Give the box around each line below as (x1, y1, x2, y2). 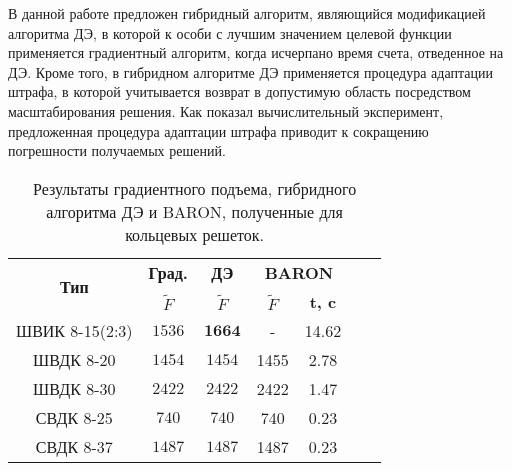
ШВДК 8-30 (33, 376, 116, 400)
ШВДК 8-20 (33, 347, 116, 371)
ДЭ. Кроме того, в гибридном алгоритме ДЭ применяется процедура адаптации (8, 61, 493, 82)
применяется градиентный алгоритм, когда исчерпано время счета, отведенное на (8, 42, 504, 63)
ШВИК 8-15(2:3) (16, 318, 133, 342)
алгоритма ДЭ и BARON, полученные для (46, 199, 343, 223)
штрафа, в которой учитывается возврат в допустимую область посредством (8, 81, 471, 102)
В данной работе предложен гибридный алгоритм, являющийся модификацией (8, 3, 486, 23)
